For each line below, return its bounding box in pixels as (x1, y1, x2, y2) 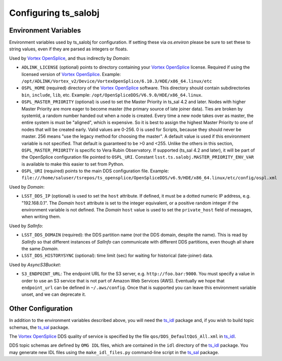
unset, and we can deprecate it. (21, 291, 86, 297)
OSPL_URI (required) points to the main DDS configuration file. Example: (21, 168, 169, 174)
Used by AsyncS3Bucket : (9, 262, 61, 268)
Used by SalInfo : (9, 223, 43, 229)
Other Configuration (9, 304, 73, 313)
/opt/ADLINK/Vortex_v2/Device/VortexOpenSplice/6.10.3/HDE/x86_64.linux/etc (21, 79, 212, 84)
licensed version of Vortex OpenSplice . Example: (21, 71, 121, 77)
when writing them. (21, 214, 61, 220)
